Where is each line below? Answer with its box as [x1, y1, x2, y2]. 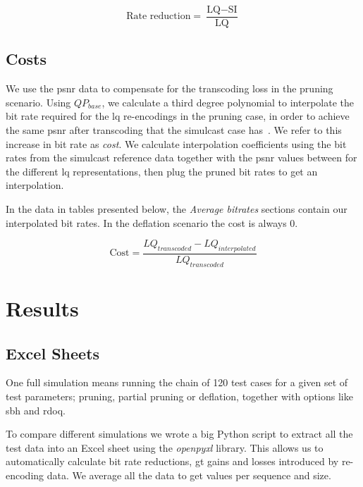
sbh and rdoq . [6, 402, 66, 417]
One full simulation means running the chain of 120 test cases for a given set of [6, 375, 348, 390]
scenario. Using [6, 94, 71, 109]
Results [6, 294, 79, 323]
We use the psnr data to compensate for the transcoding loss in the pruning [6, 81, 333, 96]
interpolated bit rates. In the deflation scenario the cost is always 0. [6, 215, 298, 230]
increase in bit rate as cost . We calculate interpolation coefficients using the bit [6, 136, 347, 151]
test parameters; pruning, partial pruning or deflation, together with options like [6, 389, 353, 403]
